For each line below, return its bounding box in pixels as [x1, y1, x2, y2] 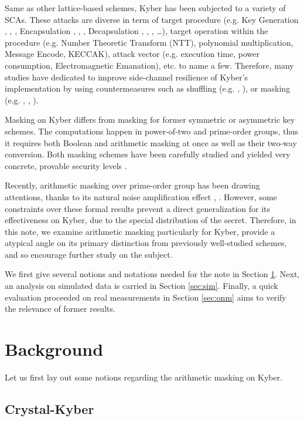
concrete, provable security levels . [5, 159, 127, 171]
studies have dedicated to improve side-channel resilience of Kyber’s [5, 70, 248, 83]
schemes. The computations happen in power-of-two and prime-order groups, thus [5, 124, 299, 137]
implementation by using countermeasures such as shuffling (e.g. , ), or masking [5, 82, 291, 95]
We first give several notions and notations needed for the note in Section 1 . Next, [5, 268, 300, 280]
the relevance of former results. [5, 302, 115, 315]
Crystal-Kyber [5, 399, 94, 417]
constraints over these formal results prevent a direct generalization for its [5, 202, 271, 214]
